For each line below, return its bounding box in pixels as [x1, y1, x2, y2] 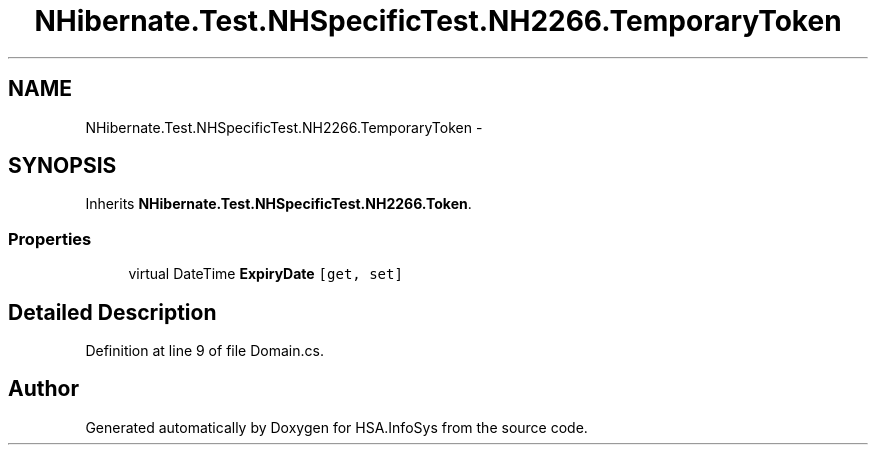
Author [8, 376, 79, 402]
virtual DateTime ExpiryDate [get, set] [128, 265, 403, 283]
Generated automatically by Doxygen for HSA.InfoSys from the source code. [85, 418, 588, 436]
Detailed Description [8, 299, 217, 325]
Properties [8, 228, 92, 249]
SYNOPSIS [8, 153, 117, 179]
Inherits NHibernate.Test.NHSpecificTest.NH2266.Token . [85, 195, 472, 213]
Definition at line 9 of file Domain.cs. [85, 342, 324, 360]
